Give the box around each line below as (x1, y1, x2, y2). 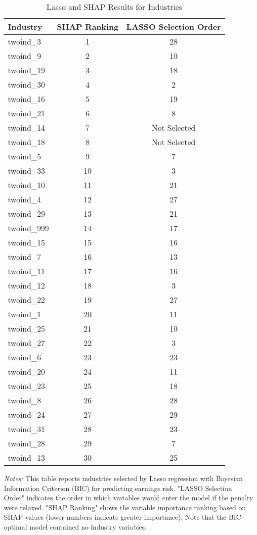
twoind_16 (8, 93, 45, 104)
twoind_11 (8, 265, 45, 277)
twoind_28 (8, 438, 45, 449)
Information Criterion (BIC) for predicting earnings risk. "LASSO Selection (4, 483, 232, 493)
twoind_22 (8, 294, 45, 305)
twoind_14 (8, 122, 45, 133)
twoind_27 (8, 337, 45, 348)
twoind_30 (8, 79, 45, 90)
